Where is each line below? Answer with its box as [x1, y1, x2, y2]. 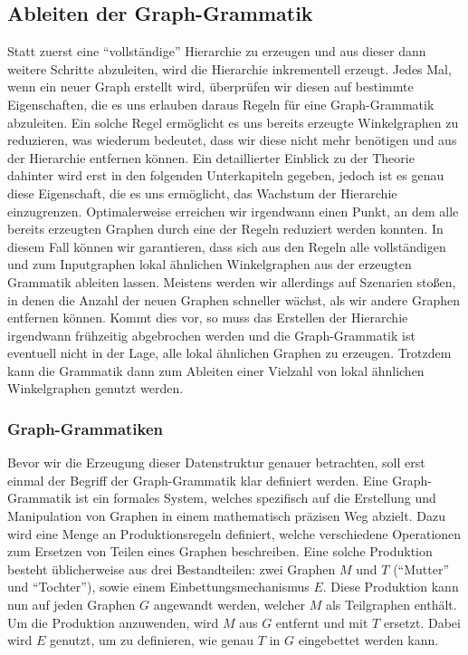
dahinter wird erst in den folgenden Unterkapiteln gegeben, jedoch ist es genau [7, 166, 444, 185]
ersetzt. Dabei [383, 612, 461, 631]
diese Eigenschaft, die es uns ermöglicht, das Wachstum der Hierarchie [7, 183, 397, 202]
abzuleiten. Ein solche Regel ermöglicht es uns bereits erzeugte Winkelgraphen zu [7, 112, 459, 131]
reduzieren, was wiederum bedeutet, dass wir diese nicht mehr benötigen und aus [7, 130, 457, 149]
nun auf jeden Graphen [7, 595, 136, 614]
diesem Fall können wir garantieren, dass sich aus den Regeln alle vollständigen [7, 236, 446, 255]
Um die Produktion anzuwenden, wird [7, 612, 219, 631]
